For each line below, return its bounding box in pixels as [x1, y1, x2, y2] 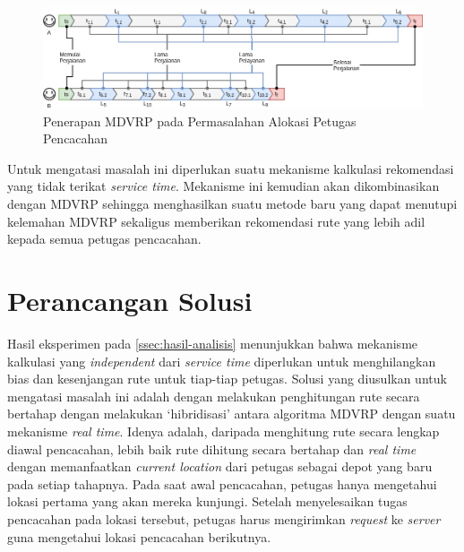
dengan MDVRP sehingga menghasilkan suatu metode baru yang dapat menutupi [7, 194, 458, 213]
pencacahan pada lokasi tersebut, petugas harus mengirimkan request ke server [7, 509, 441, 528]
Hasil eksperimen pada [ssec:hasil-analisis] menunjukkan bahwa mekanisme [7, 333, 418, 352]
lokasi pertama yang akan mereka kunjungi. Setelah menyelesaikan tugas [7, 492, 408, 511]
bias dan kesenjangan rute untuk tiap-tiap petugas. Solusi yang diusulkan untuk [7, 369, 447, 388]
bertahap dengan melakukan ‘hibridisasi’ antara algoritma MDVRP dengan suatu [7, 404, 456, 423]
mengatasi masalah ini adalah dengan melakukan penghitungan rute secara [7, 386, 420, 405]
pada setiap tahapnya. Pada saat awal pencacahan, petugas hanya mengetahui [7, 474, 437, 493]
